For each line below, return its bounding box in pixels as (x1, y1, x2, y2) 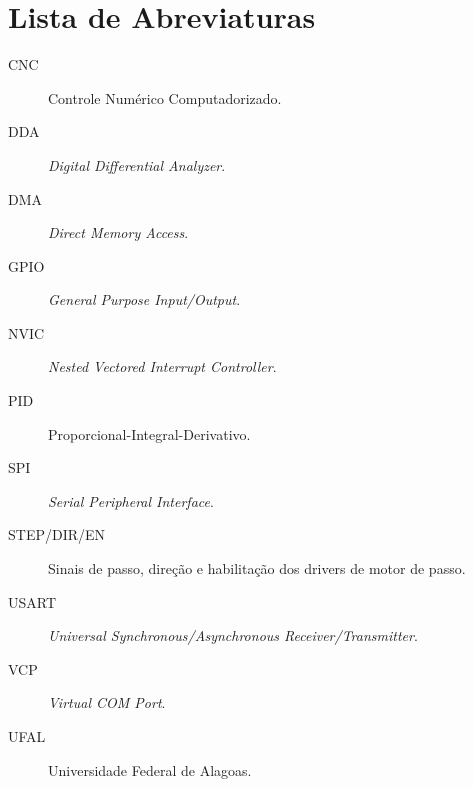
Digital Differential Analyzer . (48, 154, 226, 175)
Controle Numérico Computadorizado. (48, 87, 282, 108)
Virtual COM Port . (48, 692, 166, 713)
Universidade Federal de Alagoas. (48, 759, 252, 780)
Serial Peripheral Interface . (48, 490, 214, 511)
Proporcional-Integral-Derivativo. (48, 423, 251, 444)
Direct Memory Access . (48, 222, 189, 243)
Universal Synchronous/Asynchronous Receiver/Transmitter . (48, 625, 418, 646)
